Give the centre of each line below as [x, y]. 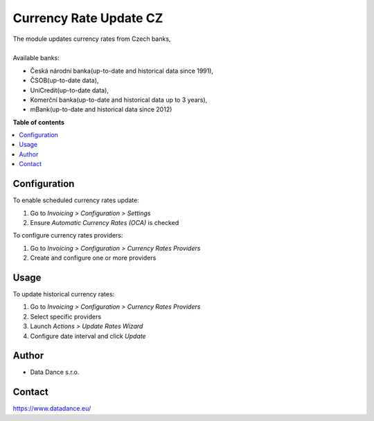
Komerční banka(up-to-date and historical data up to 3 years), [119, 100]
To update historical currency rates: [64, 294]
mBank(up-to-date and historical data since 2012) [101, 109]
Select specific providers [66, 316]
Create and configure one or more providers [93, 258]
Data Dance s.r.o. [55, 372]
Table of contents [39, 122]
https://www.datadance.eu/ [52, 409]
